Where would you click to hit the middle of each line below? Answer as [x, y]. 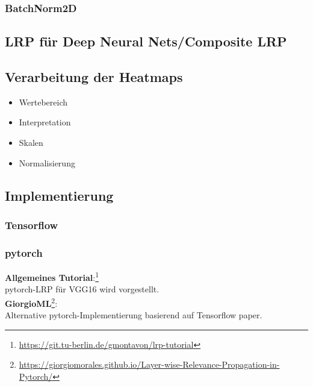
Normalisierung [47, 162]
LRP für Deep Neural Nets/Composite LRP [146, 41]
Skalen [31, 143]
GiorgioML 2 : [31, 302]
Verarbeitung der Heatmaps [94, 77]
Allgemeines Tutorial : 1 [52, 276]
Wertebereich [43, 102]
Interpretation [45, 122]
